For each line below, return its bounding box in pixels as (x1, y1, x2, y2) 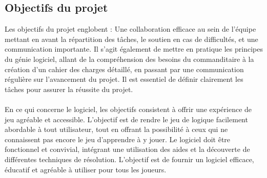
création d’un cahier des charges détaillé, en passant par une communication (5, 63, 244, 74)
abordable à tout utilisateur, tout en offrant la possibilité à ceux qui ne (5, 124, 228, 135)
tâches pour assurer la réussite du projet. (5, 83, 133, 94)
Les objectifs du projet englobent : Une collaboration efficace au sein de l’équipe (5, 24, 256, 34)
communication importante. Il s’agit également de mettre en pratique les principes (5, 43, 263, 54)
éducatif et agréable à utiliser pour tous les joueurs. (5, 164, 167, 174)
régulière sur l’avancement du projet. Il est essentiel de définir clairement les (5, 74, 243, 84)
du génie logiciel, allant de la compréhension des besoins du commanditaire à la (5, 53, 254, 64)
